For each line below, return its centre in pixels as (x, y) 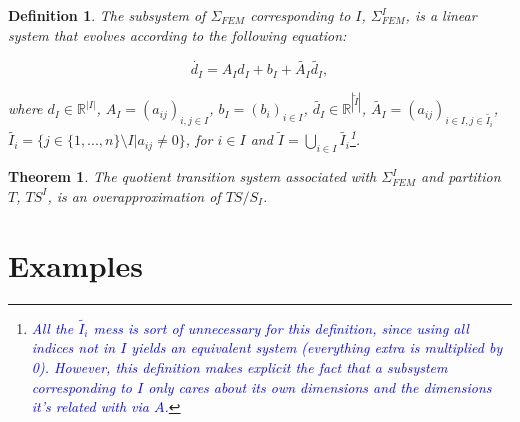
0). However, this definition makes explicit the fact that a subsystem (239, 366)
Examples (75, 264)
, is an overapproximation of (134, 195)
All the (52, 327)
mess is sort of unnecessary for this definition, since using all (281, 327)
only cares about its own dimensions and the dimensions (320, 386)
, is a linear (441, 15)
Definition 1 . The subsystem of (107, 15)
